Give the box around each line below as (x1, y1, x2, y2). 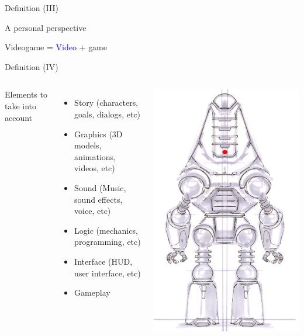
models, (74, 139, 102, 151)
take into (5, 99, 37, 112)
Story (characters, (74, 96, 139, 109)
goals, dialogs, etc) (74, 108, 141, 120)
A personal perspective (5, 21, 87, 33)
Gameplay (74, 286, 110, 299)
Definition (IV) (5, 60, 58, 72)
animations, (74, 150, 116, 162)
